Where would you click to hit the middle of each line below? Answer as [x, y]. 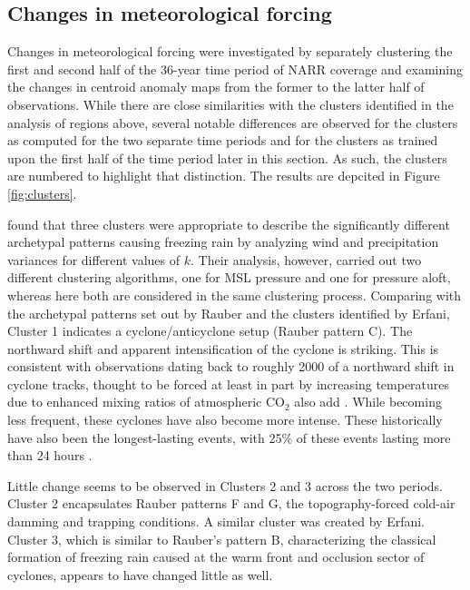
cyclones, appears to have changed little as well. [140, 574]
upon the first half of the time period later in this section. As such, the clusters [227, 157]
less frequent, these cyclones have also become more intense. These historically [225, 420]
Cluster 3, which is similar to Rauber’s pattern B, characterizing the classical [222, 539]
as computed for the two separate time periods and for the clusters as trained [223, 140]
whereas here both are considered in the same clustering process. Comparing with [235, 295]
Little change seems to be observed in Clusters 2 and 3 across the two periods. [225, 485]
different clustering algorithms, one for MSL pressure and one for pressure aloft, [229, 277]
